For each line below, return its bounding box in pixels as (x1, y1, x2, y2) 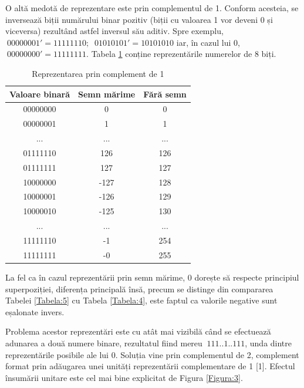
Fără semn (143, 87, 187, 100)
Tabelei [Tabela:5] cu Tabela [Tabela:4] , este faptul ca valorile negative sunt (5, 294, 278, 306)
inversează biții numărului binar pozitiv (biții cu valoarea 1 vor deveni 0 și (5, 13, 273, 25)
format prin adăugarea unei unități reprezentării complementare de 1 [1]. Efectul (5, 360, 295, 372)
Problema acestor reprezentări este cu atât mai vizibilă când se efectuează (5, 325, 271, 338)
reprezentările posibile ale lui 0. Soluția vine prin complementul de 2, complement (5, 348, 299, 360)
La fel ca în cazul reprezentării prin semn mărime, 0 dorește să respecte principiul (5, 271, 299, 283)
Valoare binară (9, 87, 70, 100)
